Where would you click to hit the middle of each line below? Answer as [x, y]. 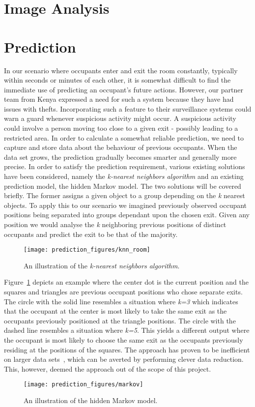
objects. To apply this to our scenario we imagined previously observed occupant [126, 205]
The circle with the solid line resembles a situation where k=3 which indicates [121, 301]
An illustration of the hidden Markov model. [91, 400]
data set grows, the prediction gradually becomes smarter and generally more [120, 157]
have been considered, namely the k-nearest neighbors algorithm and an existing [124, 176]
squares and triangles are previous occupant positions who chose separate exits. [123, 292]
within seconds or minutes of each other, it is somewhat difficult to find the [117, 80]
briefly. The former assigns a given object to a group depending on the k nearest [125, 195]
